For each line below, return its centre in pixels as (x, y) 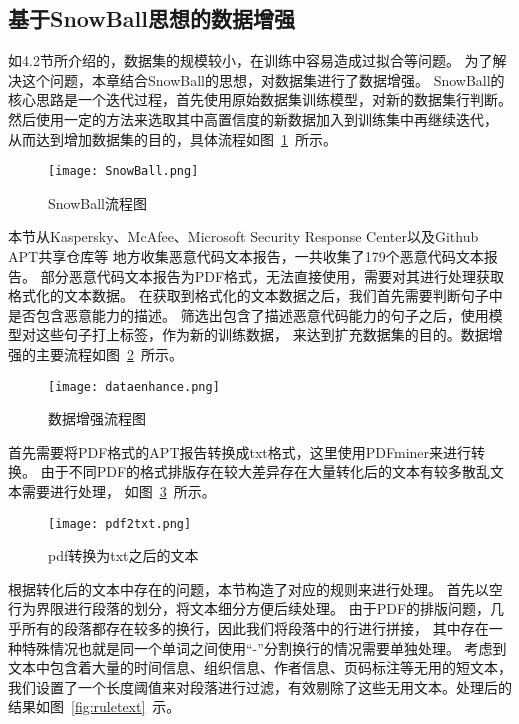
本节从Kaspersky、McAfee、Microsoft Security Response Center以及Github (243, 236)
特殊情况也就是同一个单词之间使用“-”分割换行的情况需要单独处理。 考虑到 (264, 647)
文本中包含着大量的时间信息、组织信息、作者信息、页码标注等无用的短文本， (260, 667)
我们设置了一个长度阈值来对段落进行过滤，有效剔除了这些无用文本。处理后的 (260, 686)
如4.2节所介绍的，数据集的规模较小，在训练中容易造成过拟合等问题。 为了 (250, 60)
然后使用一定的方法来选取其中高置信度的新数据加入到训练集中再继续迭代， (253, 118)
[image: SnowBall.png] (123, 171)
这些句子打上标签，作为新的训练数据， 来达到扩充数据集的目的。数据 (262, 334)
